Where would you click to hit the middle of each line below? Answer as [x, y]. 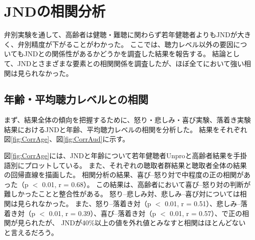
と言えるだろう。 [31, 232]
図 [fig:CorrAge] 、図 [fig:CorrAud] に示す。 [67, 139]
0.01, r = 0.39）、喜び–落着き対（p [102, 213]
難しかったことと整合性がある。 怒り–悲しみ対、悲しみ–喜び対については [122, 194]
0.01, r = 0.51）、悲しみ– [203, 204]
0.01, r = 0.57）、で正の [206, 213]
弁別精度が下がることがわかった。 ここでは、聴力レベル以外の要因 [125, 44]
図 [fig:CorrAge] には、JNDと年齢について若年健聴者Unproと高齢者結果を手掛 [126, 156]
